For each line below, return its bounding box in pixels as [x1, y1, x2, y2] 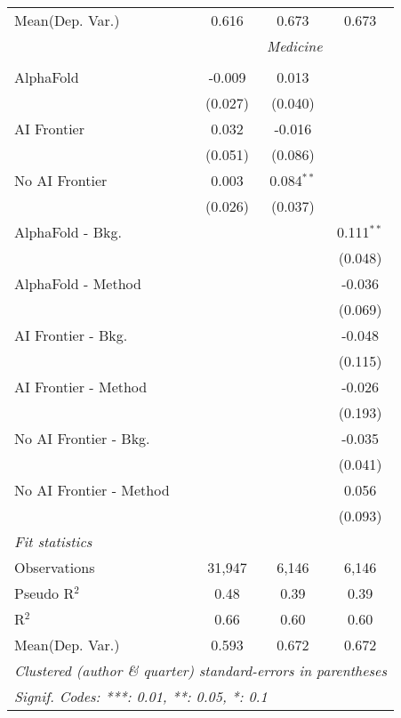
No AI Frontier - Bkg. [14, 428, 150, 448]
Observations [14, 557, 95, 577]
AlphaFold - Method [14, 273, 141, 294]
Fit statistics [14, 531, 92, 552]
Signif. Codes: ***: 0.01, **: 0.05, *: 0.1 [14, 686, 268, 706]
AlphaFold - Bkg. [14, 222, 122, 242]
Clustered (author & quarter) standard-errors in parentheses [14, 660, 387, 681]
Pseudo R [14, 583, 75, 603]
